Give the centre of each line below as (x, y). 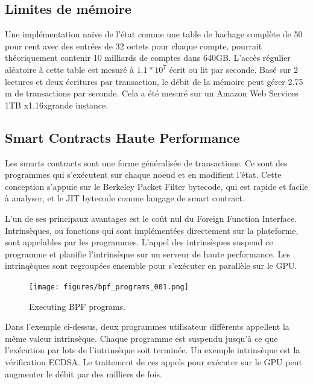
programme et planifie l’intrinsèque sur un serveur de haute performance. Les (147, 253)
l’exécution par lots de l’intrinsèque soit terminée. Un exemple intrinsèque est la (153, 350)
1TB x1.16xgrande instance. (57, 105)
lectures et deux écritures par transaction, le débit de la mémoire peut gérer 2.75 (154, 81)
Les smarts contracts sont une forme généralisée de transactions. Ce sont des (146, 162)
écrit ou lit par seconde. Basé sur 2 (233, 69)
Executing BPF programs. (77, 306)
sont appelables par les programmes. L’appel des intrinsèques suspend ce (139, 242)
